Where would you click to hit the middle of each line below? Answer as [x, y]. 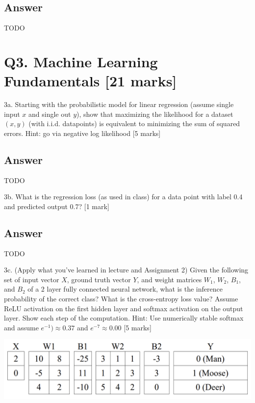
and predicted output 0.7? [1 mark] [57, 206]
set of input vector [32, 279]
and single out [50, 114]
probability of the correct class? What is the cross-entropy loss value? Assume [121, 299]
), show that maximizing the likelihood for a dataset [155, 114]
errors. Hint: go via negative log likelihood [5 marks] [82, 133]
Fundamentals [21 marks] [90, 81]
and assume [21, 327]
